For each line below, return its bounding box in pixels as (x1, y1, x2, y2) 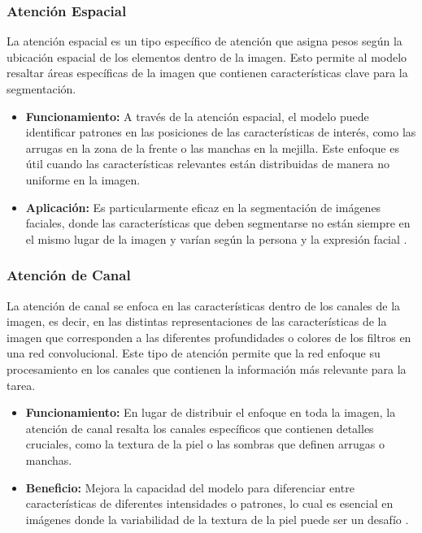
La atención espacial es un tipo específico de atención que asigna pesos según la (7, 32, 402, 50)
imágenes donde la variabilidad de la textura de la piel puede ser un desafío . (25, 510, 409, 527)
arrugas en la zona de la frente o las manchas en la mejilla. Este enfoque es (25, 139, 399, 156)
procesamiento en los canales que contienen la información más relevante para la (7, 360, 407, 377)
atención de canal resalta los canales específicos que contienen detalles (25, 419, 374, 436)
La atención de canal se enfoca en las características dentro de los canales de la (7, 297, 401, 314)
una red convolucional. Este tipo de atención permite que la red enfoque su (7, 344, 381, 362)
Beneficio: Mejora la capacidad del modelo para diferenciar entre (25, 479, 355, 496)
